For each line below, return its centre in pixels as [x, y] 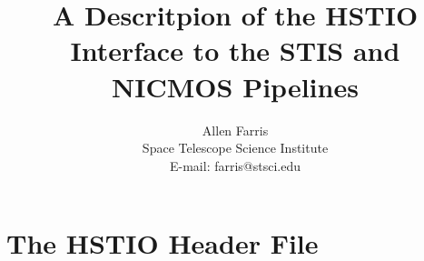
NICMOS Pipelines [235, 86]
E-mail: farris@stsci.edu [235, 165]
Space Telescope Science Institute [235, 148]
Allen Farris [235, 130]
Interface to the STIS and [235, 50]
